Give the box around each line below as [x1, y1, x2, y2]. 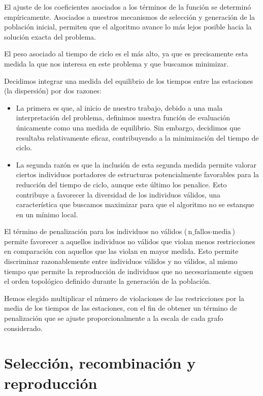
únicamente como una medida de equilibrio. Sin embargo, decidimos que [16, 122, 241, 133]
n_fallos [188, 228, 211, 236]
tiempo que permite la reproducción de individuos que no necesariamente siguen [4, 266, 253, 276]
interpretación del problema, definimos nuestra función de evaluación [16, 112, 230, 123]
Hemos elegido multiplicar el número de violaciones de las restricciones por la [4, 292, 245, 303]
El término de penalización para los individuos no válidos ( [4, 226, 187, 237]
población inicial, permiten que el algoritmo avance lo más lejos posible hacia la [4, 21, 252, 32]
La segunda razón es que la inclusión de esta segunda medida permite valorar [16, 159, 257, 170]
